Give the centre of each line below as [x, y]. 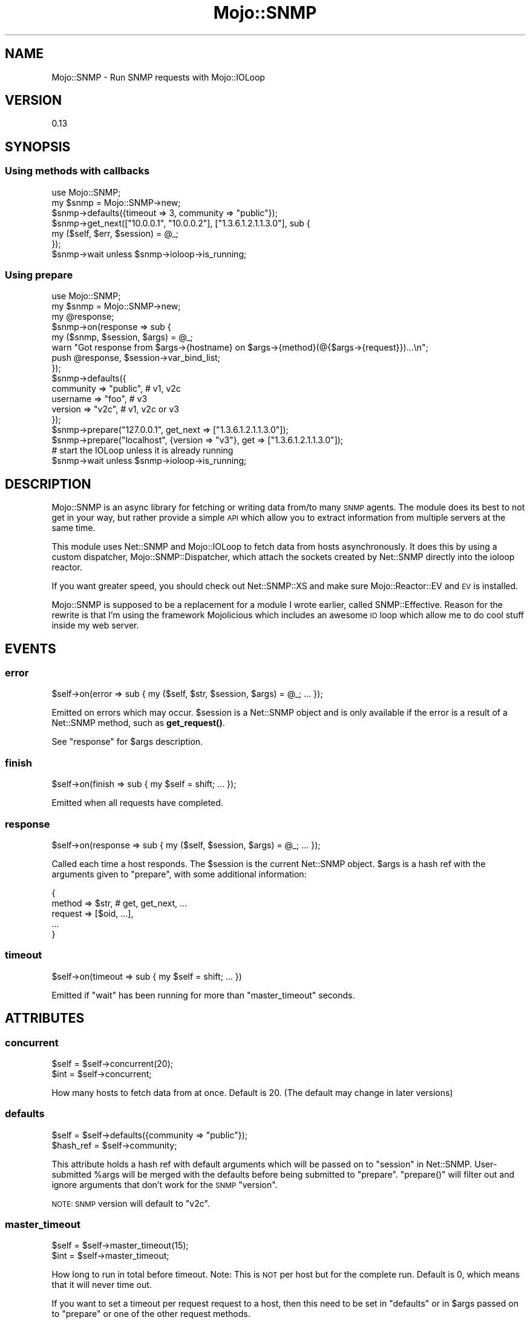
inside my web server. [95, 625]
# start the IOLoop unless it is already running [142, 450]
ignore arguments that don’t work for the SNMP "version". [165, 1184]
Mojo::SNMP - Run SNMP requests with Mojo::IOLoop [158, 77]
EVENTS [31, 648]
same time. [74, 528]
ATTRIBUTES [45, 1018]
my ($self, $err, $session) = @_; [115, 233]
